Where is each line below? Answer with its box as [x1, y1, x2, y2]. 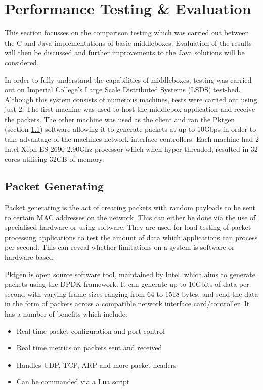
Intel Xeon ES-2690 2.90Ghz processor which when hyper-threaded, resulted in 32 [5, 143, 258, 154]
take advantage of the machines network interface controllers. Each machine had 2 [5, 134, 259, 144]
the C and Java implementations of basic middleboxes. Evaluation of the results [5, 37, 252, 48]
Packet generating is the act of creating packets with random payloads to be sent [5, 202, 256, 213]
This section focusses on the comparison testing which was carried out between [5, 27, 249, 38]
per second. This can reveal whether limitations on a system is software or [5, 242, 235, 252]
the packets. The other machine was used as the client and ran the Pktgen [5, 113, 235, 124]
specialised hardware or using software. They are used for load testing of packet [5, 222, 251, 232]
